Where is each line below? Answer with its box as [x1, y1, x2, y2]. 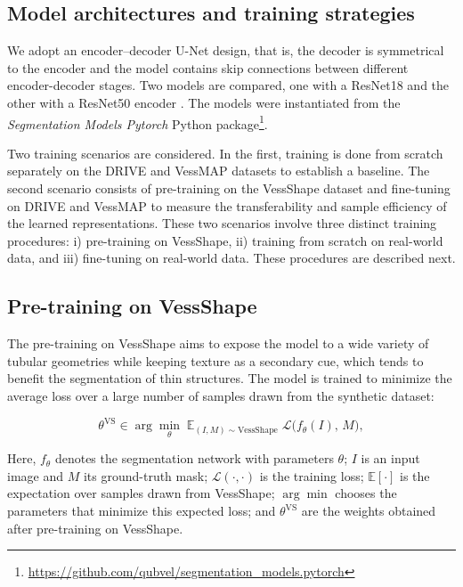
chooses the [335, 484, 397, 502]
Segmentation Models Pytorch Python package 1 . [7, 111, 268, 133]
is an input [361, 449, 420, 468]
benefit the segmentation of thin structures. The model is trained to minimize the [7, 369, 452, 387]
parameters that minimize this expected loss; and [7, 501, 276, 520]
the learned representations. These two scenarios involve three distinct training [7, 214, 437, 232]
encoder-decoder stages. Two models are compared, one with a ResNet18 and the [7, 76, 450, 94]
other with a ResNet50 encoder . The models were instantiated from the [7, 93, 401, 111]
